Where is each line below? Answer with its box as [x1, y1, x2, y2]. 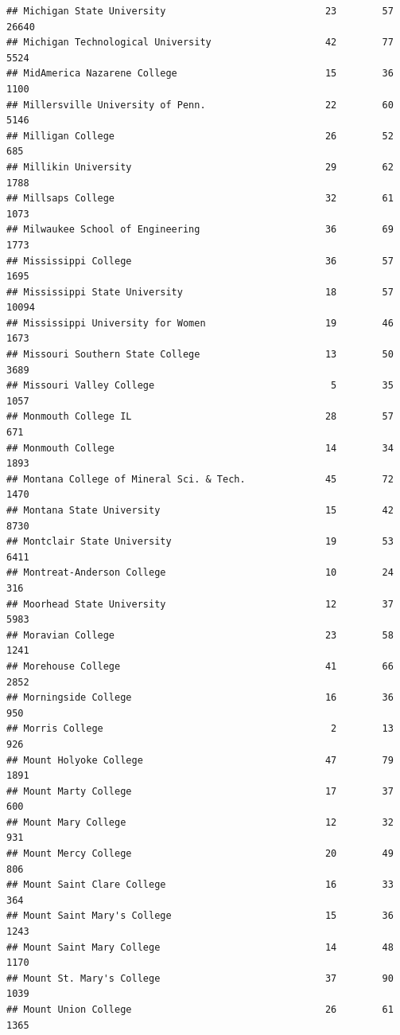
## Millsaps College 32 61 [6, 193, 394, 205]
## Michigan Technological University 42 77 [6, 37, 394, 49]
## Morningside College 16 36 [6, 692, 394, 704]
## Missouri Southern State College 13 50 [6, 349, 394, 361]
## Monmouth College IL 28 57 [6, 411, 394, 423]
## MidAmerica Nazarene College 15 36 [6, 68, 394, 80]
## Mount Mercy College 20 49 [6, 848, 394, 860]
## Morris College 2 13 [6, 723, 394, 735]
